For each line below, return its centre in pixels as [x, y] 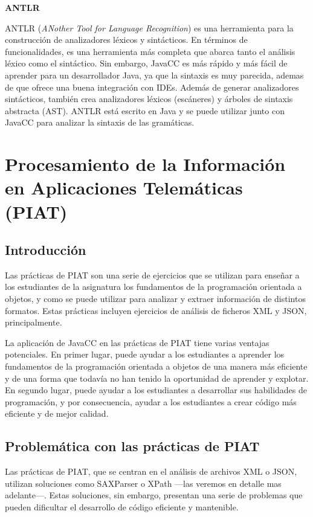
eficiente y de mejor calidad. [57, 413]
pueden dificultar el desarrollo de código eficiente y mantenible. [122, 507]
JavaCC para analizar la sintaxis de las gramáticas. [100, 122]
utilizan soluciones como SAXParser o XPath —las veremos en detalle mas [143, 483]
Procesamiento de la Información [145, 164]
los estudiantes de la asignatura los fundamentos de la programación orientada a [153, 287]
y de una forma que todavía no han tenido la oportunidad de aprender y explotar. [157, 378]
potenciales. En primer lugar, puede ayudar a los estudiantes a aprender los [145, 354]
